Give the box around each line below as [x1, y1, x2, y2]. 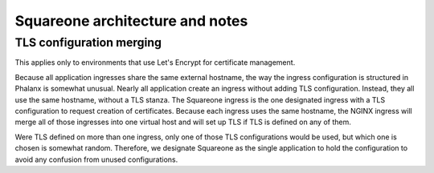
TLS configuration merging [14, 35, 162, 50]
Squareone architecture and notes [14, 12, 248, 30]
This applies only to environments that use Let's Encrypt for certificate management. [14, 58, 296, 67]
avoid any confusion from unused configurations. [14, 155, 178, 164]
